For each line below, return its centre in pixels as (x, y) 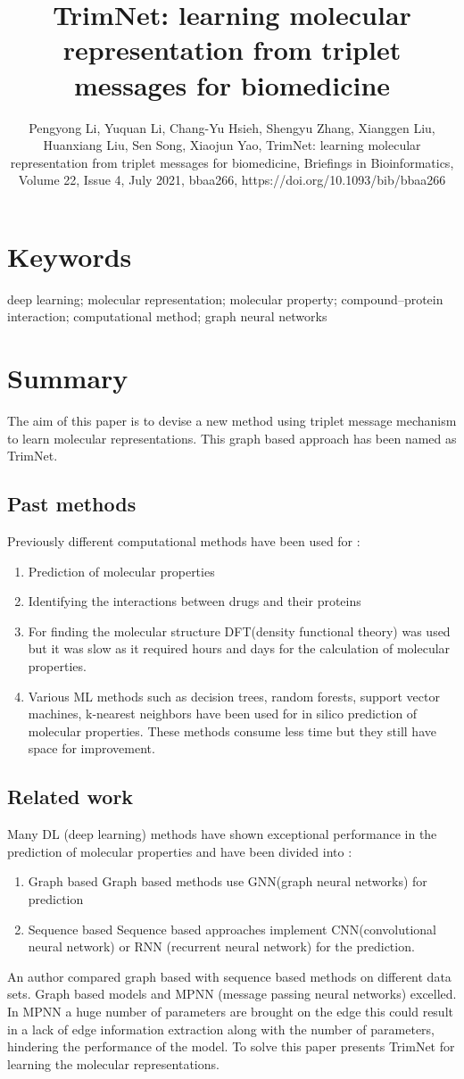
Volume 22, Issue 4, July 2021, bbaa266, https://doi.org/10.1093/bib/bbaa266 (232, 180)
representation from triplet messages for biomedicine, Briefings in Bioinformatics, (232, 162)
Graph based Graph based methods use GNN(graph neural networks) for (228, 881)
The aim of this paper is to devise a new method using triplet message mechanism (232, 421)
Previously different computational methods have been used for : (184, 541)
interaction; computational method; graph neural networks (167, 316)
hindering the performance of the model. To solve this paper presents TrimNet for (231, 1046)
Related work (70, 797)
